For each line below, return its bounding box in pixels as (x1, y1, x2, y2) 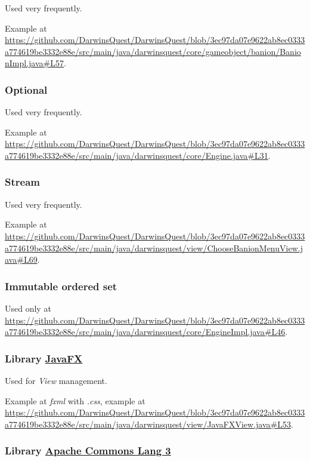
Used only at (5, 302, 51, 314)
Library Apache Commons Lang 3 (5, 443, 171, 458)
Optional (5, 82, 48, 97)
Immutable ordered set (5, 278, 117, 293)
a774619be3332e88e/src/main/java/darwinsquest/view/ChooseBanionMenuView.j (5, 241, 303, 254)
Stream (5, 174, 40, 189)
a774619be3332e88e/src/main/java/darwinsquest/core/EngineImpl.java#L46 (5, 325, 286, 338)
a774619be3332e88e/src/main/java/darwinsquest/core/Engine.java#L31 (5, 149, 268, 161)
